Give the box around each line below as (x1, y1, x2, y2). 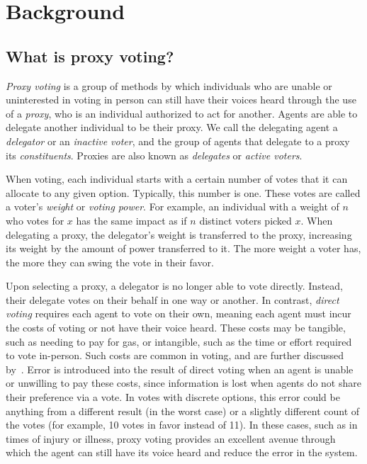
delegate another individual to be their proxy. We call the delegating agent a (6, 120, 338, 135)
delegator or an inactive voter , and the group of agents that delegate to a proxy (6, 133, 350, 148)
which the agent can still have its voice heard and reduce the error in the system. (6, 445, 358, 460)
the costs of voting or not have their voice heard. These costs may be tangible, (6, 320, 346, 335)
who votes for (6, 213, 64, 227)
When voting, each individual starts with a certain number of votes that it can (6, 171, 348, 186)
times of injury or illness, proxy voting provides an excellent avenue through (6, 431, 336, 446)
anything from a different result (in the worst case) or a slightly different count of (6, 403, 360, 418)
